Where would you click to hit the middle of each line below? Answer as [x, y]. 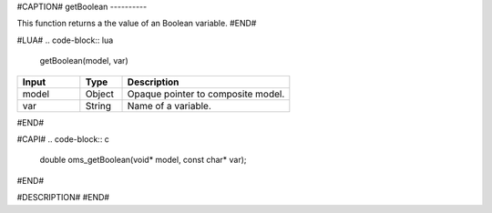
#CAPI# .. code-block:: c [63, 139]
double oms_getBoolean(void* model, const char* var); [143, 160]
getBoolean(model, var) [84, 61]
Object [99, 94]
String [98, 106]
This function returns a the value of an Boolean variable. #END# [137, 24]
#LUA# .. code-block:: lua [65, 40]
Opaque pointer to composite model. [206, 94]
